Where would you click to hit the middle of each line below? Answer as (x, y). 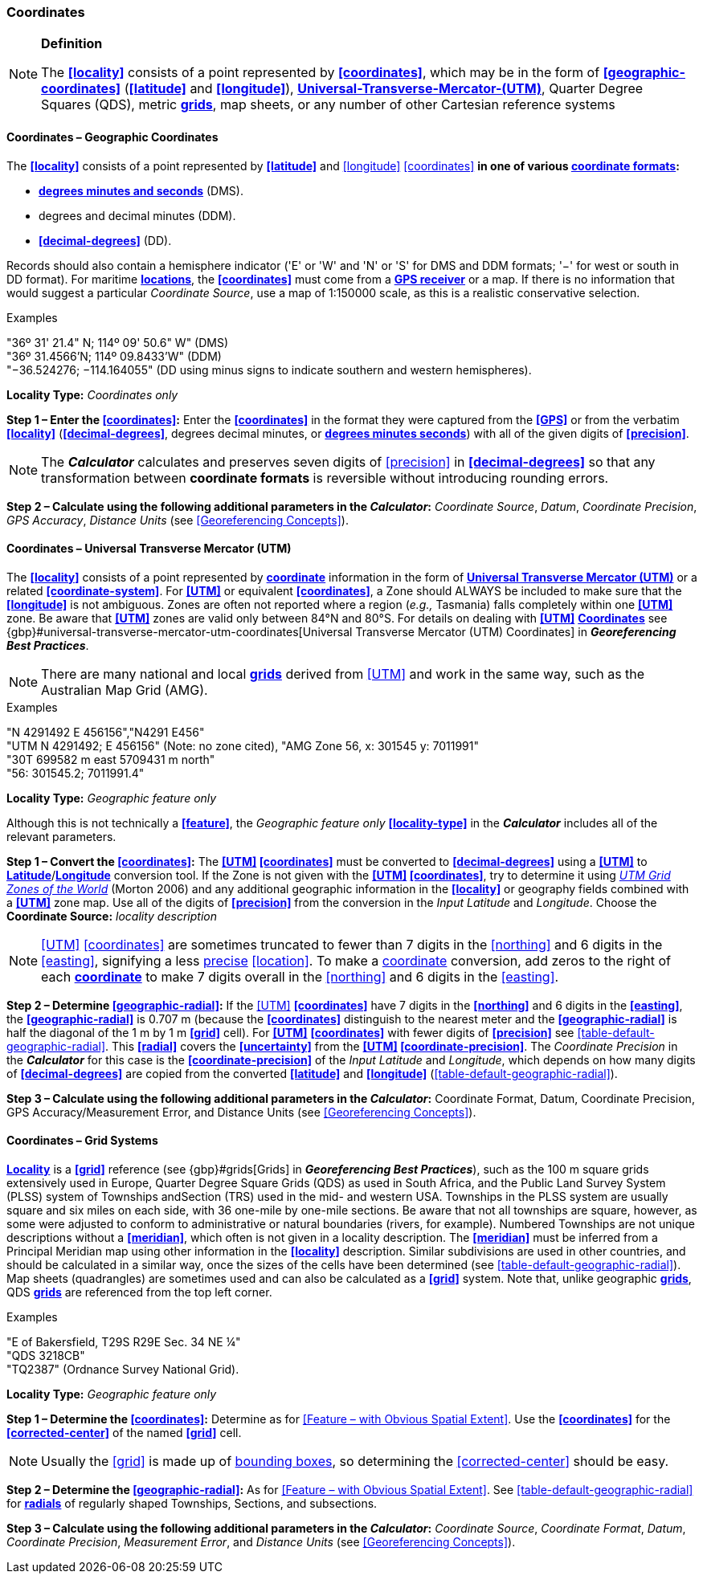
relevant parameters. (61, 836)
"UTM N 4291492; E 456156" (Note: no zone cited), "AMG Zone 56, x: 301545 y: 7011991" (243, 745)
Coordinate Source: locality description (112, 916)
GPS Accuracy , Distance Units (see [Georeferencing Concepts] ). (178, 520)
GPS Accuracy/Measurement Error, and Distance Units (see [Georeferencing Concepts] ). (241, 1112)
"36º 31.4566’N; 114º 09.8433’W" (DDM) (114, 356)
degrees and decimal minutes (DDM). (137, 215)
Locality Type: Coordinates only (92, 394)
